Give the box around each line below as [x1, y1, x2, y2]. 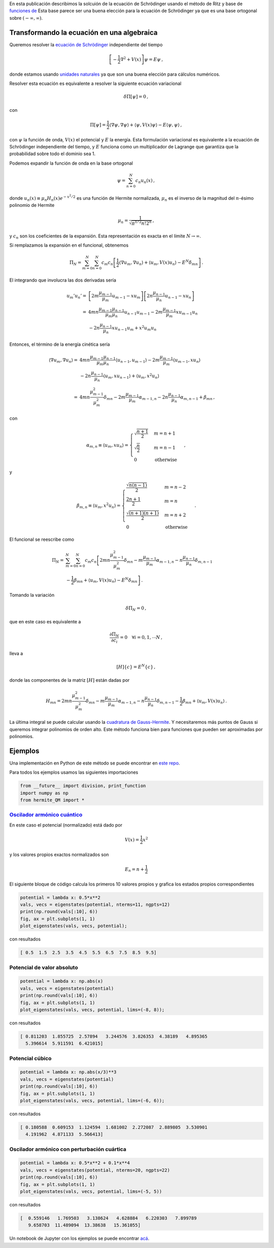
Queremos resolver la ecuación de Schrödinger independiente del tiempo [9, 41, 163, 48]
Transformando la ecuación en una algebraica [9, 28, 158, 37]
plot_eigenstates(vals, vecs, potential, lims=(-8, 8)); [20, 1007, 165, 1013]
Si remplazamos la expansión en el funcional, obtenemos [9, 242, 129, 249]
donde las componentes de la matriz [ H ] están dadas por [9, 677, 130, 683]
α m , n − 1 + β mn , [180, 394, 215, 401]
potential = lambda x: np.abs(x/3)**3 [20, 1069, 117, 1075]
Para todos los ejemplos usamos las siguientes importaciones [9, 769, 139, 775]
